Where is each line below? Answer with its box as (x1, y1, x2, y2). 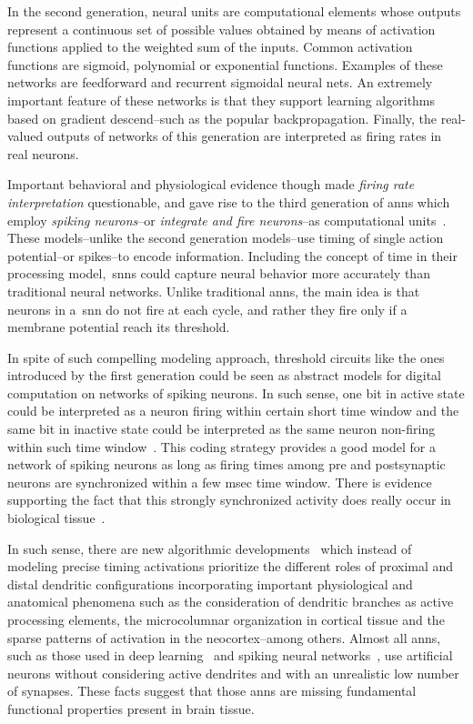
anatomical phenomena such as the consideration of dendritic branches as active (7, 592, 454, 611)
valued (7, 126, 44, 146)
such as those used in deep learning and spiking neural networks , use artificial (7, 646, 453, 665)
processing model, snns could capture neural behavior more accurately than (7, 264, 430, 283)
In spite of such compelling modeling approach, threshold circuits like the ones (7, 347, 445, 367)
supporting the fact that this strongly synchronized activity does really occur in (7, 490, 451, 509)
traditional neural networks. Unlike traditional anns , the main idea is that (7, 281, 420, 300)
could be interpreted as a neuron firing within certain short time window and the (7, 401, 459, 420)
